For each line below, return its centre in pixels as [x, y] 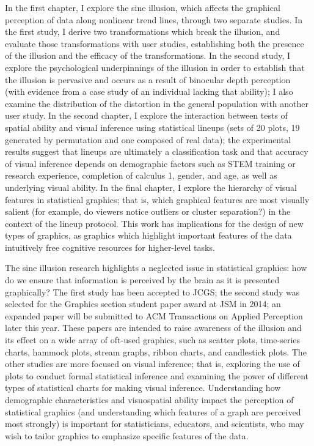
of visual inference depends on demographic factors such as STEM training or [150, 163]
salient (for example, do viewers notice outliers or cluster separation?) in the [148, 211]
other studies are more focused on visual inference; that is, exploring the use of [152, 364]
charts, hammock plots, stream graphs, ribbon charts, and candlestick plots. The [156, 351]
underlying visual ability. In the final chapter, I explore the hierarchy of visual [151, 187]
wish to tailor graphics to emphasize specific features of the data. [127, 435]
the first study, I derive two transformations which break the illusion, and [143, 32]
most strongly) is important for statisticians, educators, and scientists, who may [155, 424]
